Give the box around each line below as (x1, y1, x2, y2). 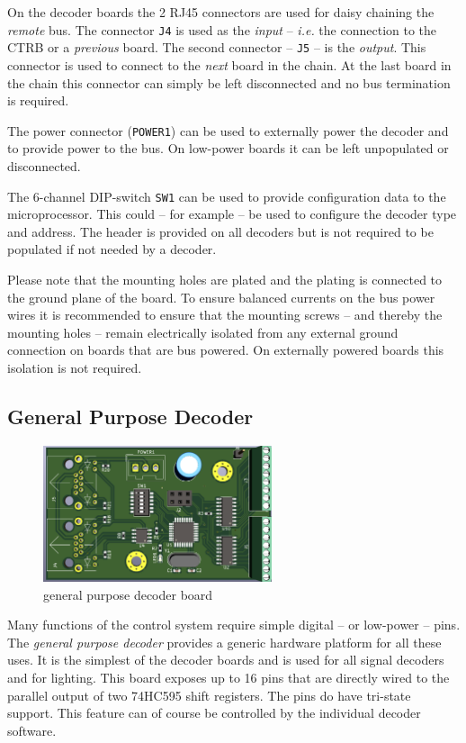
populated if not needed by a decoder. (7, 240, 217, 258)
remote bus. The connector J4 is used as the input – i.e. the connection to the (7, 20, 437, 39)
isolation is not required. (7, 358, 142, 376)
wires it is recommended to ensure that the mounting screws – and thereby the (7, 305, 443, 324)
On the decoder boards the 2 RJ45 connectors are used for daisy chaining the (7, 3, 435, 21)
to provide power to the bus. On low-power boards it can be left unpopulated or (7, 139, 449, 158)
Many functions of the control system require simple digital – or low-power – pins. (7, 615, 461, 634)
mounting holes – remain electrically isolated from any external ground (7, 322, 399, 341)
